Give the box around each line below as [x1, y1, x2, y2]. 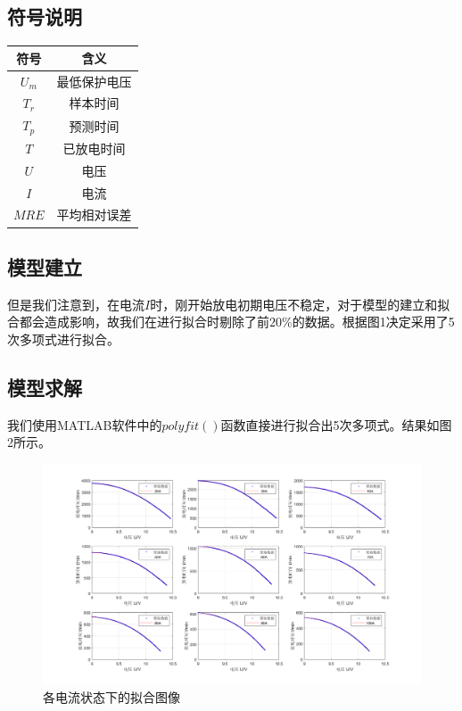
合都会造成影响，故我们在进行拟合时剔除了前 [7, 312, 269, 331]
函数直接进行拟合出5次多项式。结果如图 [220, 415, 452, 434]
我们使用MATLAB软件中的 [7, 415, 162, 434]
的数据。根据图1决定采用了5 [292, 312, 455, 331]
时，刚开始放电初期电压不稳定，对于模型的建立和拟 [150, 294, 450, 313]
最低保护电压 [56, 71, 132, 90]
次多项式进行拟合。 [7, 329, 120, 348]
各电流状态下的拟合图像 [43, 687, 180, 706]
